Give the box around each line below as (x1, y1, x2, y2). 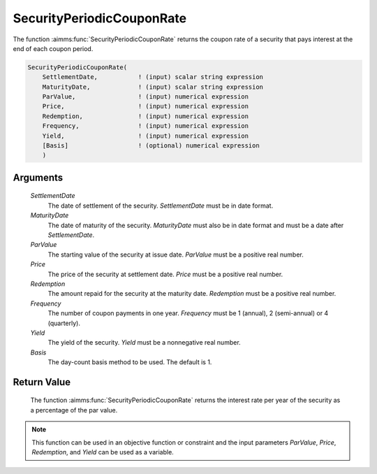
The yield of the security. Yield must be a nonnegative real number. (47, 338, 241, 347)
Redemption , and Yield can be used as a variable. (31, 448, 174, 457)
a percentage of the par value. (30, 405, 118, 414)
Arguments (13, 171, 64, 183)
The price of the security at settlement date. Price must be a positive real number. (47, 270, 283, 278)
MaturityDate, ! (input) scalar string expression (42, 82, 264, 91)
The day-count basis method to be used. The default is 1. (47, 358, 212, 366)
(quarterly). (47, 319, 80, 327)
